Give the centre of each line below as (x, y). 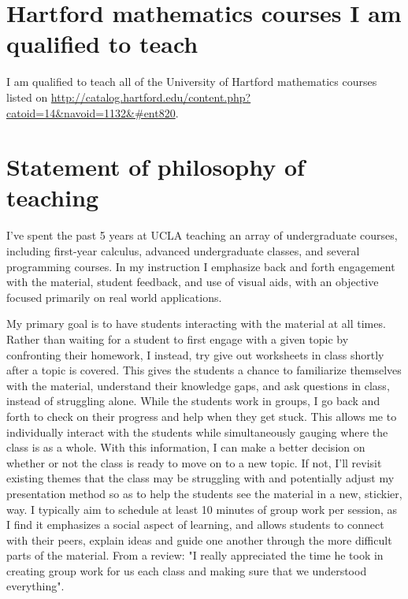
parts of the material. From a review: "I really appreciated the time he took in (195, 555)
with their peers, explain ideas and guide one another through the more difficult (199, 539)
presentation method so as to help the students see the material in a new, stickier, (204, 493)
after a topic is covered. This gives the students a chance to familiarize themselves (204, 370)
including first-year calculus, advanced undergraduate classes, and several (183, 251)
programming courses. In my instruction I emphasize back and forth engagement (201, 266)
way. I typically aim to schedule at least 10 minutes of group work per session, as (202, 509)
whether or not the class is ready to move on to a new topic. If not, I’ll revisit (194, 462)
